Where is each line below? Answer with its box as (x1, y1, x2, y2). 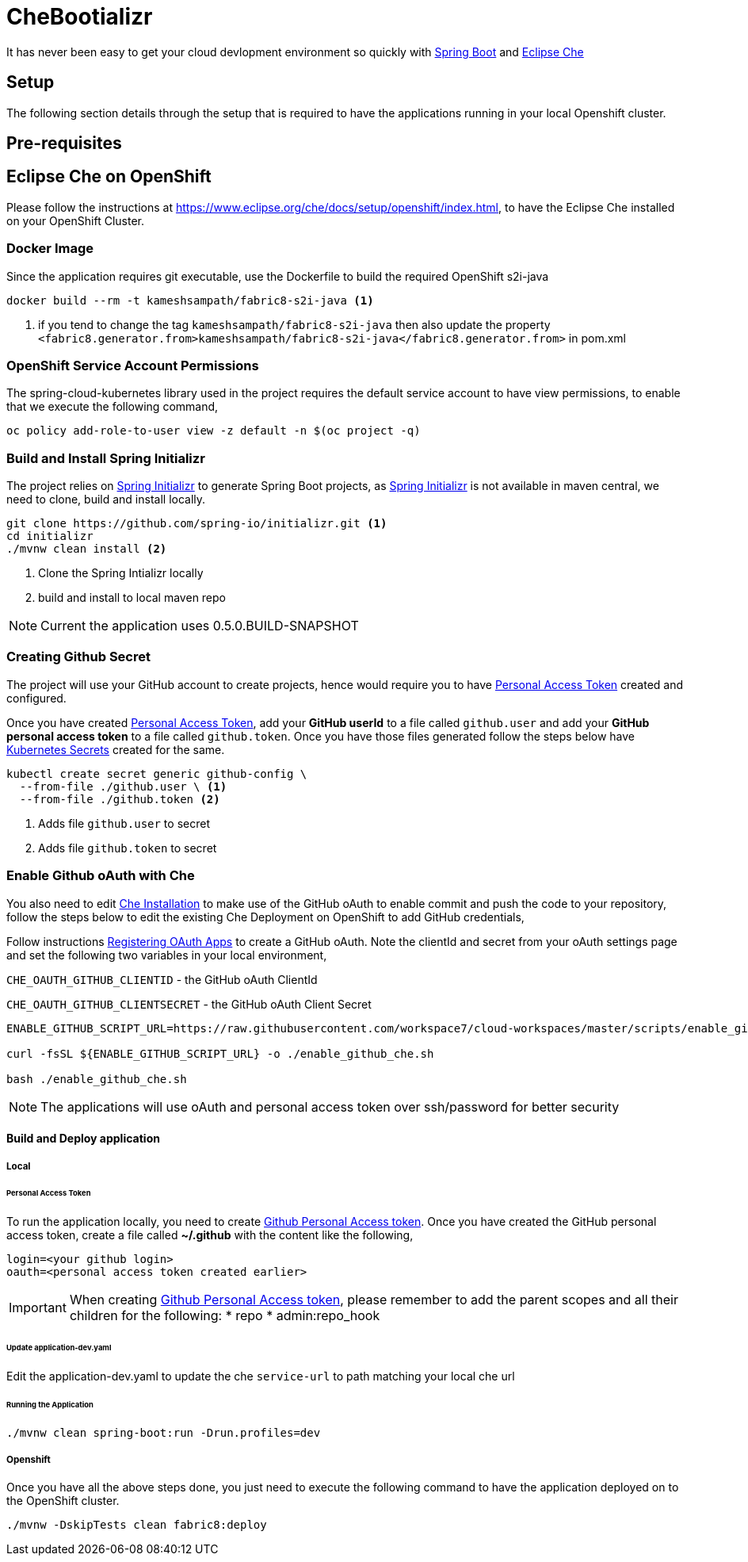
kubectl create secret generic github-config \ (6, 767, 307, 780)
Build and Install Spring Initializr (6, 450, 205, 466)
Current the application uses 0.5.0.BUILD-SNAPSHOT (40, 618, 359, 634)
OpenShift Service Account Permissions (6, 357, 259, 373)
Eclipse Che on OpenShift (6, 167, 212, 187)
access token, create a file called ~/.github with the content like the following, (6, 1228, 414, 1242)
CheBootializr (6, 3, 153, 30)
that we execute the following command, (6, 400, 219, 414)
